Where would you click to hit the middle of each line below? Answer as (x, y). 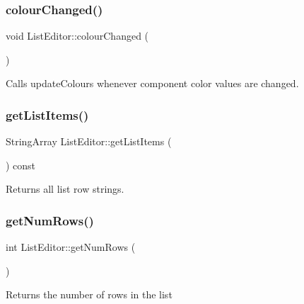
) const (21, 165)
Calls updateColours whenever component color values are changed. (152, 83)
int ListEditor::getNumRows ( (71, 247)
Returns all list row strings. (65, 189)
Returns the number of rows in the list (89, 294)
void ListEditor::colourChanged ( (77, 36)
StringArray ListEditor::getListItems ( (89, 141)
